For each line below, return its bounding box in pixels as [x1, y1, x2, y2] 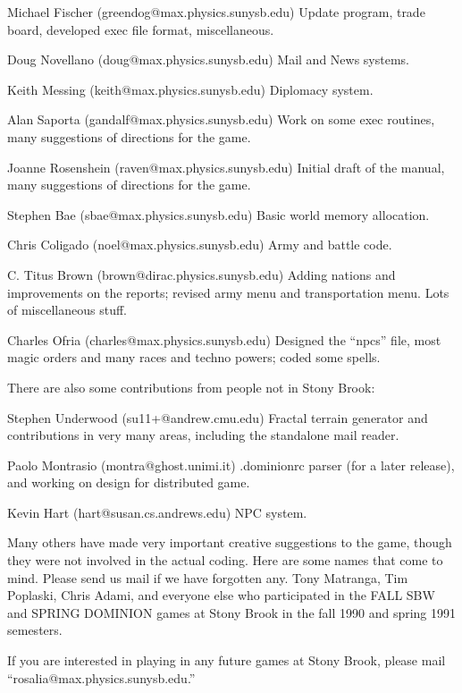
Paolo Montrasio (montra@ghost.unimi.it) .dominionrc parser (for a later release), [7, 455, 455, 474]
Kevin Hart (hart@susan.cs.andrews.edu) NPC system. [7, 503, 307, 521]
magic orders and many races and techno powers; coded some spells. [7, 348, 381, 367]
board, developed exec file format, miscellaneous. [7, 20, 274, 38]
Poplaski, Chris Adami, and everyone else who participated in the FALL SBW [7, 586, 435, 604]
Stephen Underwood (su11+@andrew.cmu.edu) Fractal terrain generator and [7, 408, 428, 427]
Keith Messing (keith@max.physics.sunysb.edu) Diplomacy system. [7, 80, 374, 98]
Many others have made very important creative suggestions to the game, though [7, 533, 452, 552]
